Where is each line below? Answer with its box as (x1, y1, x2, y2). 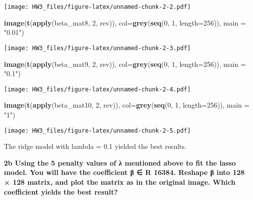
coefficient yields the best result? (4, 186, 118, 197)
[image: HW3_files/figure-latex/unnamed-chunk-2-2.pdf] (4, 3, 191, 10)
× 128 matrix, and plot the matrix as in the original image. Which (4, 176, 236, 187)
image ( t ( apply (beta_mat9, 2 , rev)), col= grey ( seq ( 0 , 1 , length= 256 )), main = (4, 58, 246, 69)
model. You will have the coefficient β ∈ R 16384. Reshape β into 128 (4, 167, 245, 177)
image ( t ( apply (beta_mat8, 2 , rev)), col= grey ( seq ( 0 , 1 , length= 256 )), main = (4, 17, 246, 28)
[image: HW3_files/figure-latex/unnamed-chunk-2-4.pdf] (4, 86, 191, 93)
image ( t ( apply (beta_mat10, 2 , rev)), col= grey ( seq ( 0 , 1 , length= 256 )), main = (4, 100, 250, 110)
